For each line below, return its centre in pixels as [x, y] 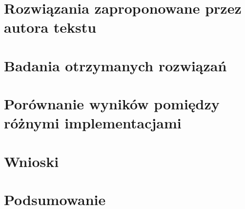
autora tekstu [50, 27]
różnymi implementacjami [93, 123]
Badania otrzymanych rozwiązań [115, 65]
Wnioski [31, 161]
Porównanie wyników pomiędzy [112, 104]
